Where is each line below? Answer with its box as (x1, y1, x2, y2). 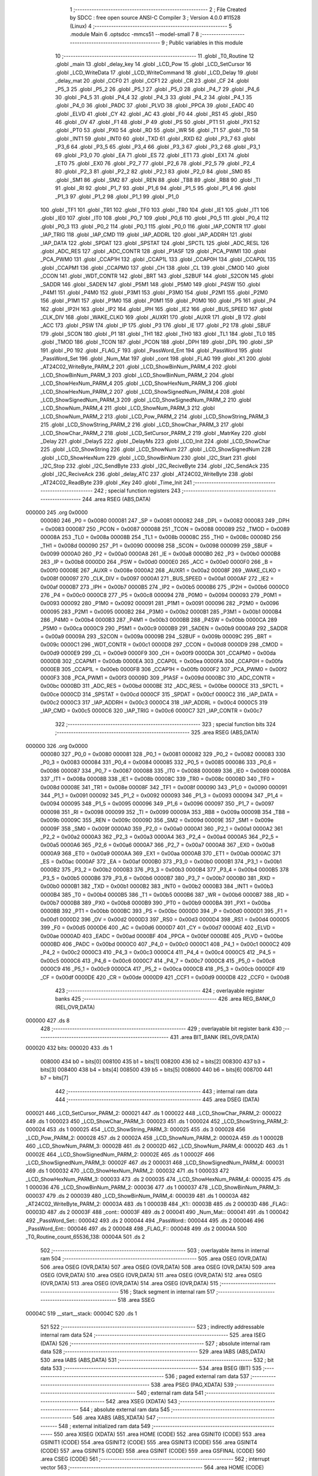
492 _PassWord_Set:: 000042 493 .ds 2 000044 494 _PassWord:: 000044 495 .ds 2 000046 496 (25, 1217, 264, 1224)
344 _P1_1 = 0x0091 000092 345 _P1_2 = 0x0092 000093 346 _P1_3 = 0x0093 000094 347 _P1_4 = (40, 792, 283, 799)
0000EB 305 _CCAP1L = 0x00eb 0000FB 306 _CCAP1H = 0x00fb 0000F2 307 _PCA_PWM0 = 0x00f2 (40, 666, 287, 673)
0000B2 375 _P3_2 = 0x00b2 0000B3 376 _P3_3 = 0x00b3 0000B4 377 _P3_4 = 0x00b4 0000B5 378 (40, 866, 289, 873)
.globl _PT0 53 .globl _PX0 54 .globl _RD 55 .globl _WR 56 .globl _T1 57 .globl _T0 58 (55, 127, 259, 134)
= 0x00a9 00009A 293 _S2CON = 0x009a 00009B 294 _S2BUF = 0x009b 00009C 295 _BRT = (40, 632, 272, 640)
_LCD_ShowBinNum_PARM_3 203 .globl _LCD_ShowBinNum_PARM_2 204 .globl (40, 371, 234, 378)
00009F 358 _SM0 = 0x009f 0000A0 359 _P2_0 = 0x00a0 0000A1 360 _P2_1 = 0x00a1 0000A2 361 (40, 825, 283, 832)
